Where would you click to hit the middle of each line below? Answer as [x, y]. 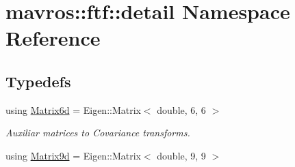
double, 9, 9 [181, 155]
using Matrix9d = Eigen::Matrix [73, 155]
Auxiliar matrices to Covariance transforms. [98, 133]
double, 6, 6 [181, 109]
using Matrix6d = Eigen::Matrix [73, 109]
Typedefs [38, 81]
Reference [53, 38]
